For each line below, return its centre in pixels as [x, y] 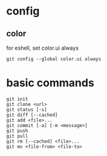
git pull [17, 136]
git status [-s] [27, 109]
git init [17, 99]
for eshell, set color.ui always [43, 48]
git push [17, 131]
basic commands [50, 83]
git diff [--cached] [32, 115]
